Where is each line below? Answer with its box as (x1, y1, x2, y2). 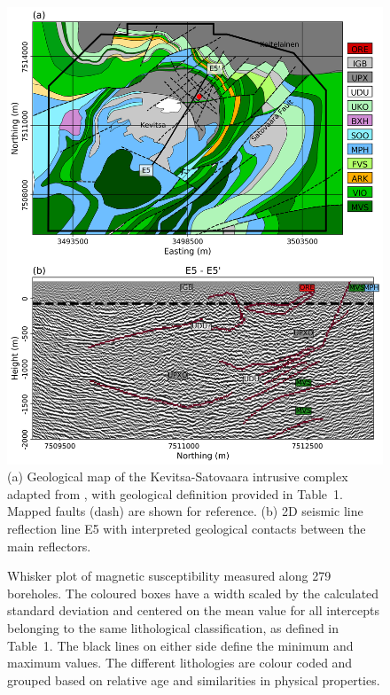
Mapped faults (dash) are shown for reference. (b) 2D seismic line (7, 502, 363, 520)
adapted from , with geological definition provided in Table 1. (7, 484, 343, 503)
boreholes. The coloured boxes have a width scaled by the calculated (7, 583, 379, 602)
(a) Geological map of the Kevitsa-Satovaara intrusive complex (7, 467, 348, 486)
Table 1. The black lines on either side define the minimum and (7, 636, 354, 654)
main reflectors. (7, 536, 91, 555)
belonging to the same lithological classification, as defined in (7, 618, 339, 636)
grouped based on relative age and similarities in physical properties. (7, 670, 380, 689)
